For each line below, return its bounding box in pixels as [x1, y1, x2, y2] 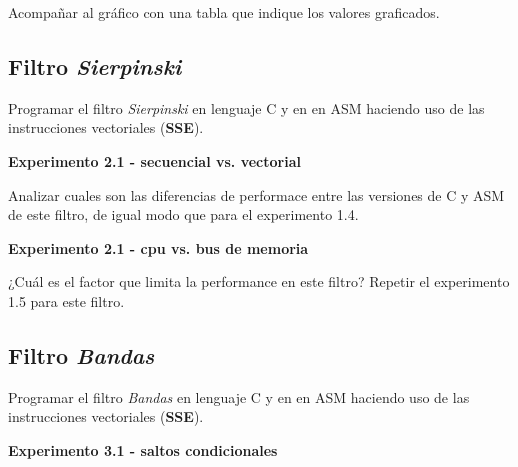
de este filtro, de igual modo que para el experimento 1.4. [8, 204, 359, 225]
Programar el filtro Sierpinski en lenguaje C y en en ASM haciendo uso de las [8, 97, 485, 118]
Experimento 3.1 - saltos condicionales [8, 439, 278, 460]
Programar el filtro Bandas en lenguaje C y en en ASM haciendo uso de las [8, 386, 470, 407]
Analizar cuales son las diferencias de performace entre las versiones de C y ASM [8, 184, 505, 205]
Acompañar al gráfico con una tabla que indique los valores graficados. [8, 2, 440, 22]
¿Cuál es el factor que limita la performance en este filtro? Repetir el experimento [8, 271, 510, 292]
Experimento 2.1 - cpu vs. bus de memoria [8, 237, 309, 258]
